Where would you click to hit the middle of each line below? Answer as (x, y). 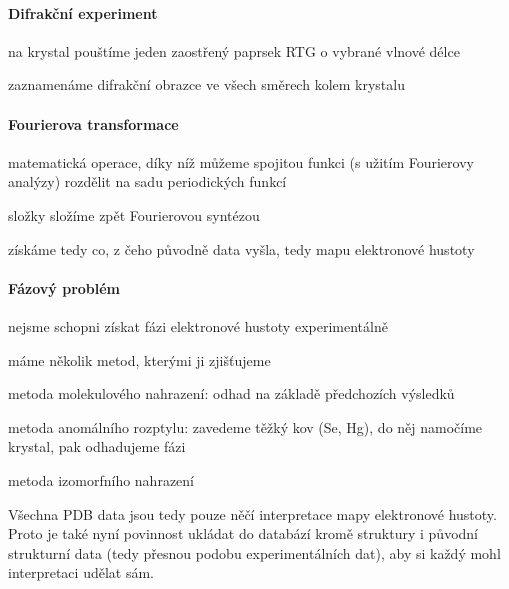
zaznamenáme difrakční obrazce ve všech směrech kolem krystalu (206, 84)
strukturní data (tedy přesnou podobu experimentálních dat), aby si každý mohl (254, 552)
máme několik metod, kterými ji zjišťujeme (139, 359)
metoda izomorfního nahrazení (101, 479)
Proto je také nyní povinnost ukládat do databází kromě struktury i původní (243, 533)
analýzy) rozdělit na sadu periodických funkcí (147, 181)
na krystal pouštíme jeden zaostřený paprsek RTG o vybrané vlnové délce (234, 50)
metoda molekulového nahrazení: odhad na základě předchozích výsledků (231, 393)
